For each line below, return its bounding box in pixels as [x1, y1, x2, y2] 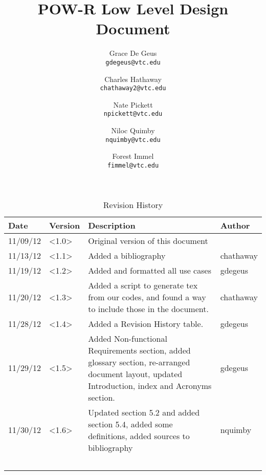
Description [88, 219, 136, 231]
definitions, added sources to [88, 429, 190, 442]
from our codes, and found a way [88, 291, 206, 303]
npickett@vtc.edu [103, 110, 163, 118]
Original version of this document [88, 234, 208, 246]
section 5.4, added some [88, 418, 173, 430]
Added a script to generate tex [88, 279, 198, 291]
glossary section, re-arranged [88, 356, 190, 368]
